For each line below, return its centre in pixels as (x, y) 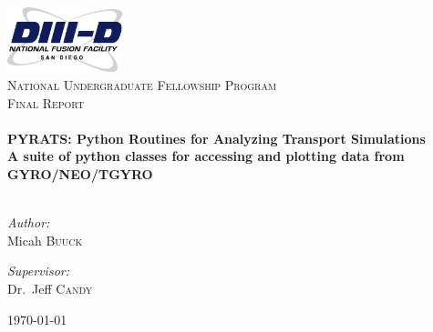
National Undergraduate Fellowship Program (142, 85)
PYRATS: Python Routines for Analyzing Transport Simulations (216, 138)
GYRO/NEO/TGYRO (80, 174)
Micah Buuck (45, 240)
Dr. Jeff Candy (50, 288)
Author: (29, 222)
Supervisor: (38, 271)
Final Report (46, 102)
